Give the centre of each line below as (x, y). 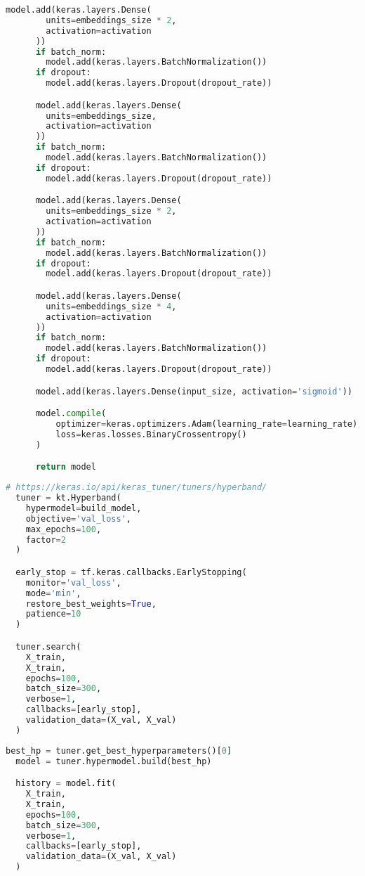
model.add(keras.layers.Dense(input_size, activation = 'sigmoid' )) (194, 391)
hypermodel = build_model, (84, 508)
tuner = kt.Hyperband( (68, 498)
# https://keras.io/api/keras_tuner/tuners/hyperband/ (137, 488)
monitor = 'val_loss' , (73, 582)
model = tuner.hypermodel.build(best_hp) (114, 761)
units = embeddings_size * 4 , (111, 306)
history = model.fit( (66, 784)
